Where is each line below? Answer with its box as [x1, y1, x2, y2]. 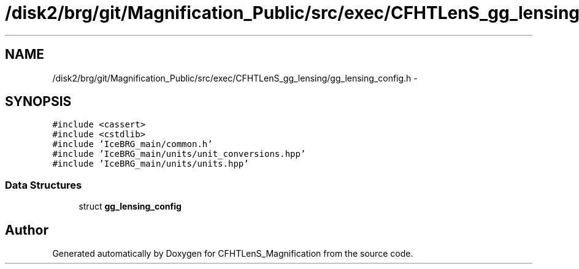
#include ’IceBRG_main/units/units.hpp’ [52, 159, 249, 169]
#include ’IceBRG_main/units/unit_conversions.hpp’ [52, 149, 306, 159]
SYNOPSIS [5, 94, 72, 110]
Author [5, 222, 48, 238]
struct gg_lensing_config [79, 201, 182, 212]
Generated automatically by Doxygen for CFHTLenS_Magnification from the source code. [52, 248, 413, 259]
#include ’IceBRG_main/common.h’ [52, 139, 213, 150]
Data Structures [5, 178, 82, 191]
